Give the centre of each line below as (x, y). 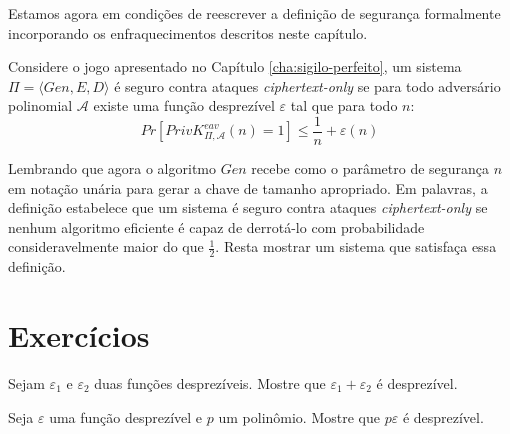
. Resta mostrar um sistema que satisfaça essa (356, 246)
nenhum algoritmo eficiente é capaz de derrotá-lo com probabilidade (216, 226)
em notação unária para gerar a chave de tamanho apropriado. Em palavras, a (248, 187)
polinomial (40, 105)
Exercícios (79, 335)
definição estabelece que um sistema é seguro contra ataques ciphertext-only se (248, 207)
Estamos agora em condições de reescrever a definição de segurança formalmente (254, 13)
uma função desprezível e (126, 416)
